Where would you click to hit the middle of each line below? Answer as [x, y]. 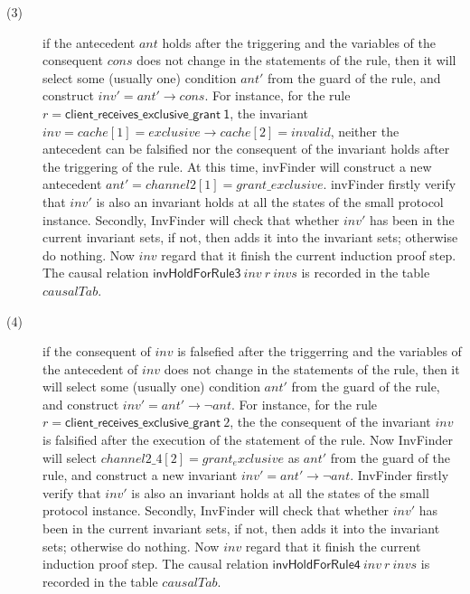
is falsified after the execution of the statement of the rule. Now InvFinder [248, 440]
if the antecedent [89, 42]
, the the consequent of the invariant [330, 422]
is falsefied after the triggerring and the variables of [320, 351]
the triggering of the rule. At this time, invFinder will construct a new [237, 166]
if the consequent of [97, 351]
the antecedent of [90, 368]
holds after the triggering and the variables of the [299, 42]
